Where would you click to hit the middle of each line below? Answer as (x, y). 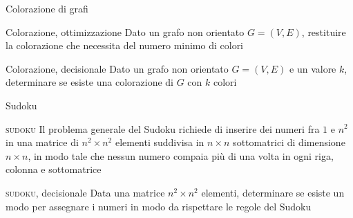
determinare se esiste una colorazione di (89, 82)
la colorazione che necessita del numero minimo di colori (125, 45)
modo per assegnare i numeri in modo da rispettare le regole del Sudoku (159, 206)
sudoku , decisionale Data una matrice (85, 192)
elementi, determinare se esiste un (273, 192)
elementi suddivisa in (160, 142)
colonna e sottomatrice (54, 169)
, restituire (324, 31)
